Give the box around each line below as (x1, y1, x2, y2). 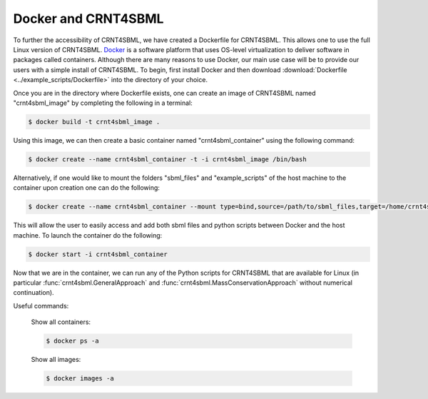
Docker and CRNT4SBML (13, 11, 164, 26)
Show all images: (31, 355, 81, 364)
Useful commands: (13, 301, 69, 310)
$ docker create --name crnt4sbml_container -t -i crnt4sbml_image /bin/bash (28, 155, 307, 163)
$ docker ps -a (46, 337, 99, 345)
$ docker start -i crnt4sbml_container (28, 250, 168, 258)
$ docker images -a (46, 375, 114, 383)
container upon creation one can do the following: (13, 183, 160, 192)
